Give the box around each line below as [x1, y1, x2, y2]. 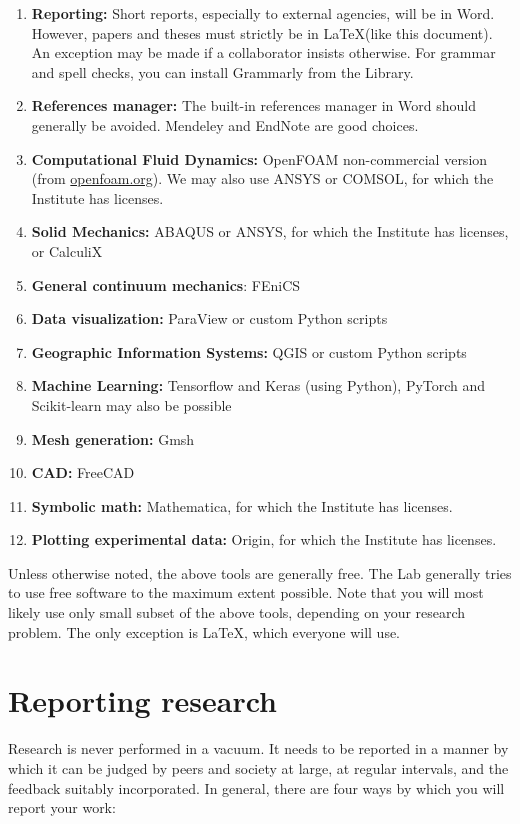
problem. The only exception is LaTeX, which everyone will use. [8, 621, 401, 642]
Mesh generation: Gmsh [31, 428, 195, 449]
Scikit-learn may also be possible [31, 394, 232, 415]
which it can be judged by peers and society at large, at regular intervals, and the [8, 757, 509, 778]
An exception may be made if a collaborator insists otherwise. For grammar [31, 42, 496, 63]
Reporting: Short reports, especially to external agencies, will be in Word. [31, 3, 495, 23]
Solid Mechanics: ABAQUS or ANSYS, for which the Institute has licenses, [31, 221, 509, 242]
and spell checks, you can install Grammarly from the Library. [31, 61, 414, 82]
